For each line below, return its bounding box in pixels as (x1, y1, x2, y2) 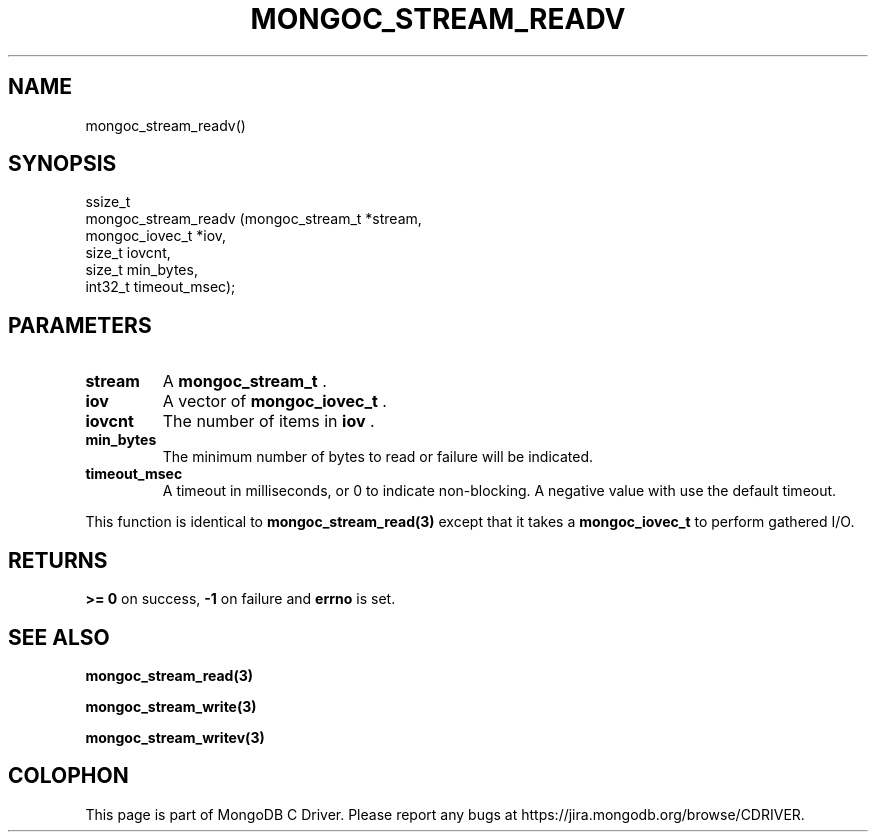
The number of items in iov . (162, 411, 375, 432)
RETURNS (8, 547, 108, 573)
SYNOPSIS (8, 151, 117, 177)
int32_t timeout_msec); (85, 278, 236, 296)
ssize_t (85, 193, 131, 211)
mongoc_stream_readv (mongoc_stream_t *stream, (85, 210, 422, 228)
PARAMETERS (8, 312, 152, 338)
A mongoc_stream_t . (162, 371, 327, 392)
